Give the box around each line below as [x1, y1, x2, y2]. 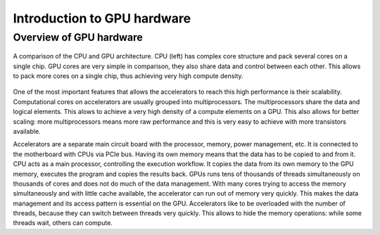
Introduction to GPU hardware [13, 11, 191, 26]
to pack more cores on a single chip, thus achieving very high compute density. [13, 71, 243, 80]
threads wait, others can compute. [13, 219, 113, 227]
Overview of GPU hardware [13, 31, 144, 44]
